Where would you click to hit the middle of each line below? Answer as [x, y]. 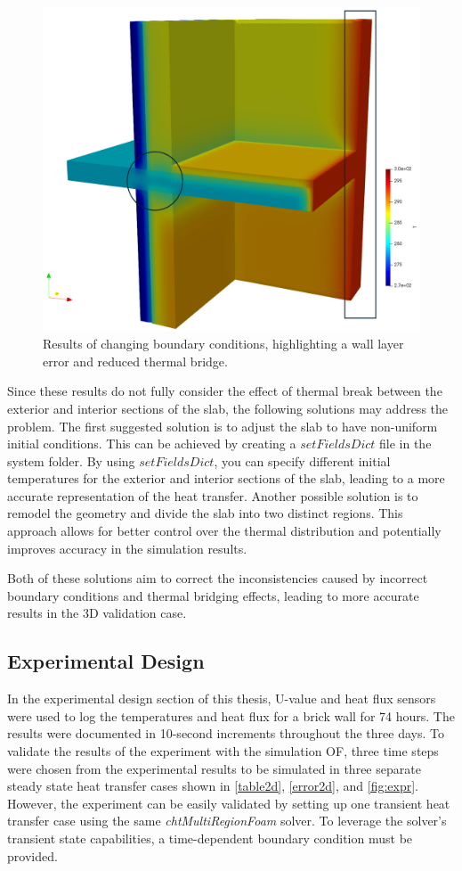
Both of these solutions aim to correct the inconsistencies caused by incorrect [218, 578]
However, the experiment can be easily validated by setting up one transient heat [229, 803]
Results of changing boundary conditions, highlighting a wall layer [223, 344]
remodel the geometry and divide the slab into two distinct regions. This [205, 513]
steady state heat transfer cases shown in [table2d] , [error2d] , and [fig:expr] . [213, 786]
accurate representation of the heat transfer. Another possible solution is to [213, 495]
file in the [405, 444]
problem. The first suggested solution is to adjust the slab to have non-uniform [223, 426]
